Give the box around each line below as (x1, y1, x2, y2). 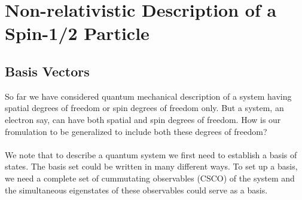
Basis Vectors (5, 61, 90, 80)
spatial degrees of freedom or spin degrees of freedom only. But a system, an (5, 101, 284, 114)
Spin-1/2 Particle (5, 21, 150, 45)
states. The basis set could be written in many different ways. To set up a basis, (5, 160, 298, 173)
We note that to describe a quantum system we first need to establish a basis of (5, 148, 297, 161)
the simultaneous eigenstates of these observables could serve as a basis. (5, 183, 268, 196)
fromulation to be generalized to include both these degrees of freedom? (5, 125, 267, 137)
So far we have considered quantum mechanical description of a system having (5, 90, 292, 102)
